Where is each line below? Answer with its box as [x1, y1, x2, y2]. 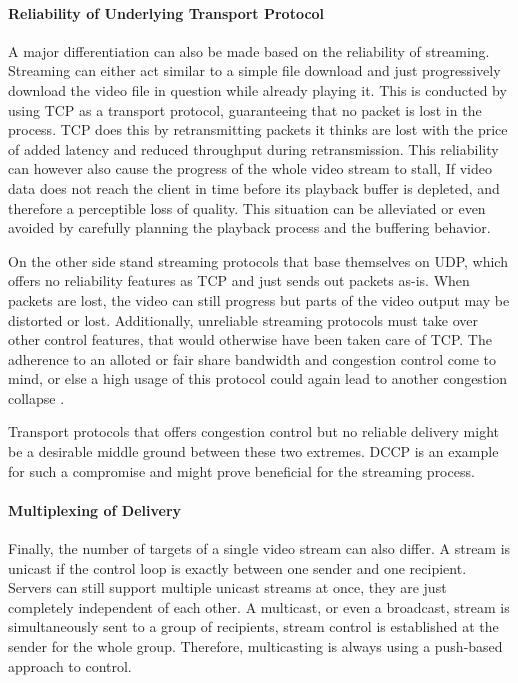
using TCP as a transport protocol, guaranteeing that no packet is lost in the [8, 99, 482, 120]
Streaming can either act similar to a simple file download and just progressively [8, 60, 501, 81]
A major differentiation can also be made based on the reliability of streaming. [8, 40, 490, 61]
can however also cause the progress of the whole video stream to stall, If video [8, 158, 492, 179]
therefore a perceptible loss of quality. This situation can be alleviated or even [8, 197, 486, 218]
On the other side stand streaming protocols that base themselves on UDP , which [8, 250, 508, 271]
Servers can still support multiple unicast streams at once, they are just [8, 577, 447, 598]
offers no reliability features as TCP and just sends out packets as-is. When [8, 270, 470, 291]
